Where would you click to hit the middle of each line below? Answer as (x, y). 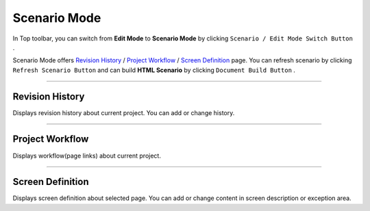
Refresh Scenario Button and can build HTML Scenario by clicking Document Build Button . (154, 70)
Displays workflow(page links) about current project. (87, 156)
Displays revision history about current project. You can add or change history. (124, 112)
